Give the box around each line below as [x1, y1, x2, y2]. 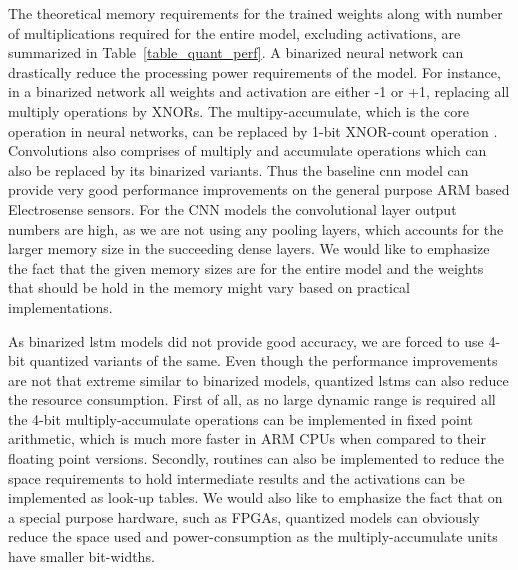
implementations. [8, 296, 113, 317]
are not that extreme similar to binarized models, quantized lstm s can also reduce [8, 369, 509, 390]
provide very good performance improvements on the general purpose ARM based [8, 179, 510, 200]
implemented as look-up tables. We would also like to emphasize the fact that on [8, 487, 503, 508]
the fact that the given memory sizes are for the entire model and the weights [8, 257, 484, 278]
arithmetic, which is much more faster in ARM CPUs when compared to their [8, 428, 486, 449]
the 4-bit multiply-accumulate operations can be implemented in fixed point [8, 408, 473, 429]
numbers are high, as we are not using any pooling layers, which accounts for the [8, 218, 504, 239]
